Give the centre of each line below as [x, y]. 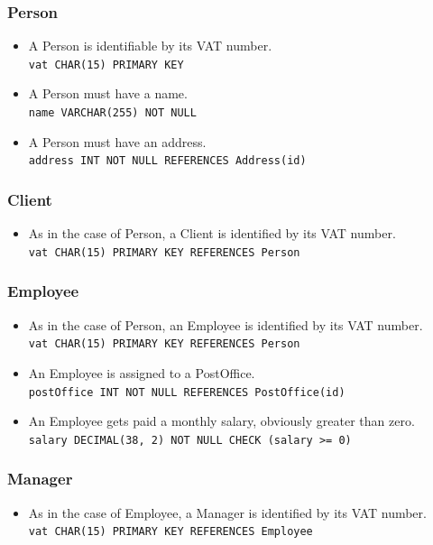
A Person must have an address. [117, 141]
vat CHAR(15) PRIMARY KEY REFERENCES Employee [170, 532]
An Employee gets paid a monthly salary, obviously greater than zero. [221, 421]
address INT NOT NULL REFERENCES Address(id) [167, 161]
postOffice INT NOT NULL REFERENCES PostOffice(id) [187, 392]
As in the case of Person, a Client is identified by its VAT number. [212, 233]
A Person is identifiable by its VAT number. [150, 46]
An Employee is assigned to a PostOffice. [142, 372]
